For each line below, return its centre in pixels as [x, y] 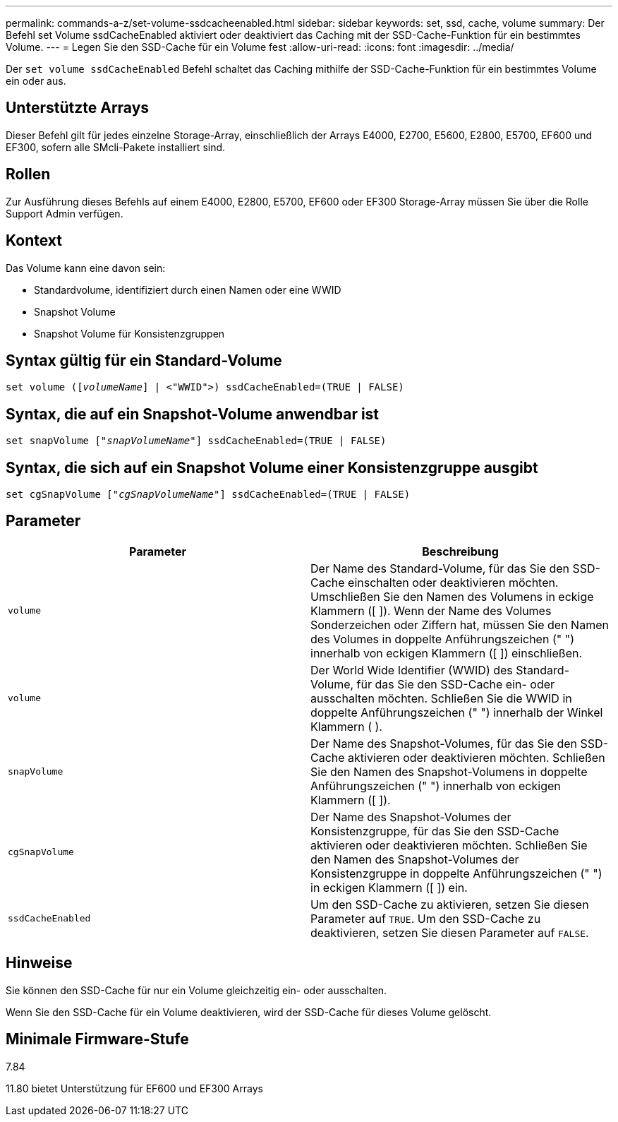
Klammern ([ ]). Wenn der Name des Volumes [431, 610]
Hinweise [39, 963]
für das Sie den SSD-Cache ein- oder [456, 684]
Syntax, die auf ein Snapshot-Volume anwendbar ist [193, 414]
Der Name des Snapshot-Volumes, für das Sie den [444, 743]
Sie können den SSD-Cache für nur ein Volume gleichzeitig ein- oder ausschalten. [196, 990]
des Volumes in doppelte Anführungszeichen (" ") [442, 639]
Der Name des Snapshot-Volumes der [411, 817]
